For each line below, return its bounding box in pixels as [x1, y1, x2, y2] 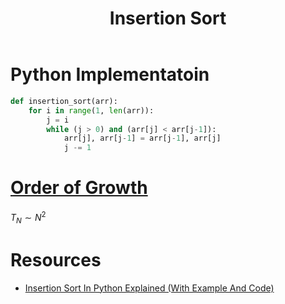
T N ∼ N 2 [10, 210, 47, 226]
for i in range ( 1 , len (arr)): [28, 105, 155, 116]
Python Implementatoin [10, 63, 210, 86]
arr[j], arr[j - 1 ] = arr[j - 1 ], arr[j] [63, 133, 222, 144]
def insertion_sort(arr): [10, 96, 118, 106]
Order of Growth [10, 177, 148, 199]
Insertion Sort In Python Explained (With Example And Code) [24, 282, 275, 294]
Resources [10, 248, 102, 271]
